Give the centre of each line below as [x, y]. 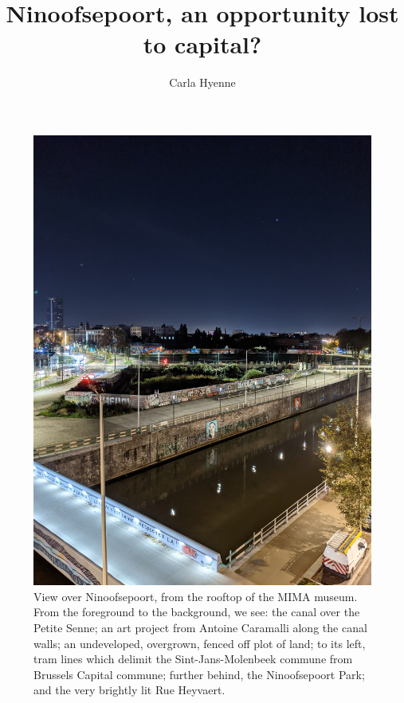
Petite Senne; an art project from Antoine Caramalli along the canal [200, 628]
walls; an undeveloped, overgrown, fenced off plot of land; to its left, [200, 643]
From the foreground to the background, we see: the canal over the [197, 612]
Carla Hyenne [202, 82]
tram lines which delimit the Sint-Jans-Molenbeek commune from [193, 659]
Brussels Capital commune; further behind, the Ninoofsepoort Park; [199, 674]
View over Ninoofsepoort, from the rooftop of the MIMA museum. [196, 596]
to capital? [202, 44]
